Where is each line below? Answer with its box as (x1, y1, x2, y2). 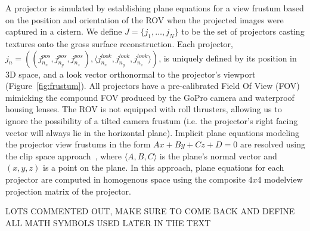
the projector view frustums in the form (5, 138, 151, 150)
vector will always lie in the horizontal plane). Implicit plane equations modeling (5, 126, 299, 138)
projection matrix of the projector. (5, 184, 131, 197)
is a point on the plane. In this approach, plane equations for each (43, 161, 284, 174)
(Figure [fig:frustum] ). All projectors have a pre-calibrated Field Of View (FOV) (5, 79, 300, 92)
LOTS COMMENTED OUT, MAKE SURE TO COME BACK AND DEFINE (5, 205, 295, 217)
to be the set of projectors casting (181, 25, 305, 38)
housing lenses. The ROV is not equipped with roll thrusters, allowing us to (5, 103, 282, 115)
